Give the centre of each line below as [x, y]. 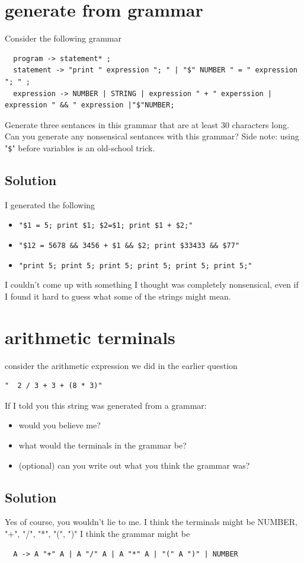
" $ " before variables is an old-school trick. [80, 147]
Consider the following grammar [63, 38]
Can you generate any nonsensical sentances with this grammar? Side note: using [152, 136]
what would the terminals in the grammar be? [103, 445]
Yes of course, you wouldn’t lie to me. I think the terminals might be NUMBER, [151, 522]
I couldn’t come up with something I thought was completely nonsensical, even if [152, 284]
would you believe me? [60, 425]
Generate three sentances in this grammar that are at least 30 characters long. [147, 124]
